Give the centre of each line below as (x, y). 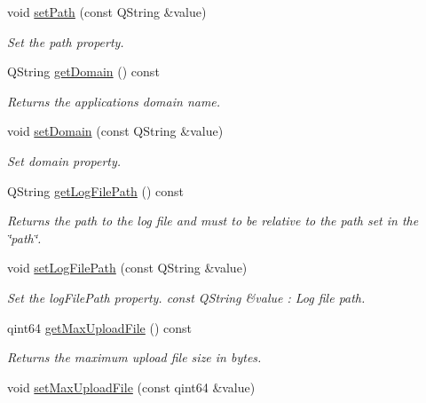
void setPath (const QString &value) (107, 12)
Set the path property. (66, 41)
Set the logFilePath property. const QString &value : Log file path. (186, 297)
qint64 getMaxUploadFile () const (99, 327)
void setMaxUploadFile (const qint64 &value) (131, 387)
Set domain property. (64, 160)
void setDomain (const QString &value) (115, 131)
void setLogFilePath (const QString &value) (127, 268)
